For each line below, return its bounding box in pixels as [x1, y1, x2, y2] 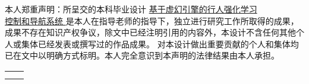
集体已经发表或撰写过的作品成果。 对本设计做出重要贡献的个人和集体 [21, 37, 291, 50]
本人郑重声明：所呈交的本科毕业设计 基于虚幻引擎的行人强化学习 [5, 3, 257, 15]
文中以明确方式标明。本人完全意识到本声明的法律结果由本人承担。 [21, 49, 279, 62]
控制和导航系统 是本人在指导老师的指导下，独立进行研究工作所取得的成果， [5, 14, 299, 27]
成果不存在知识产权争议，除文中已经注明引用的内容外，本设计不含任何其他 [5, 26, 296, 38]
